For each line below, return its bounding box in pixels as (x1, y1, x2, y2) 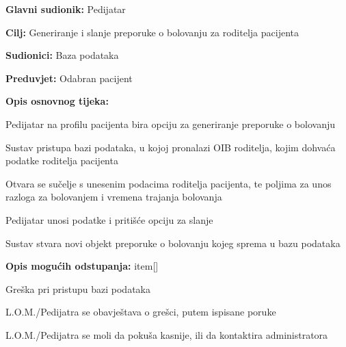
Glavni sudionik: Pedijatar (5, 2, 126, 16)
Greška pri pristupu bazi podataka (5, 281, 150, 296)
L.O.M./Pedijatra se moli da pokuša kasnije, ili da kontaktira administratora (5, 327, 328, 342)
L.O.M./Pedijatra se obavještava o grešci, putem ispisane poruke (5, 305, 276, 319)
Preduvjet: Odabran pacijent (5, 70, 133, 85)
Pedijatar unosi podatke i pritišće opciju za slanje (5, 212, 213, 227)
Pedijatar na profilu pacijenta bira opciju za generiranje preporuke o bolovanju (5, 116, 336, 131)
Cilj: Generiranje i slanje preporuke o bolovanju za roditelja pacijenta (5, 25, 299, 39)
